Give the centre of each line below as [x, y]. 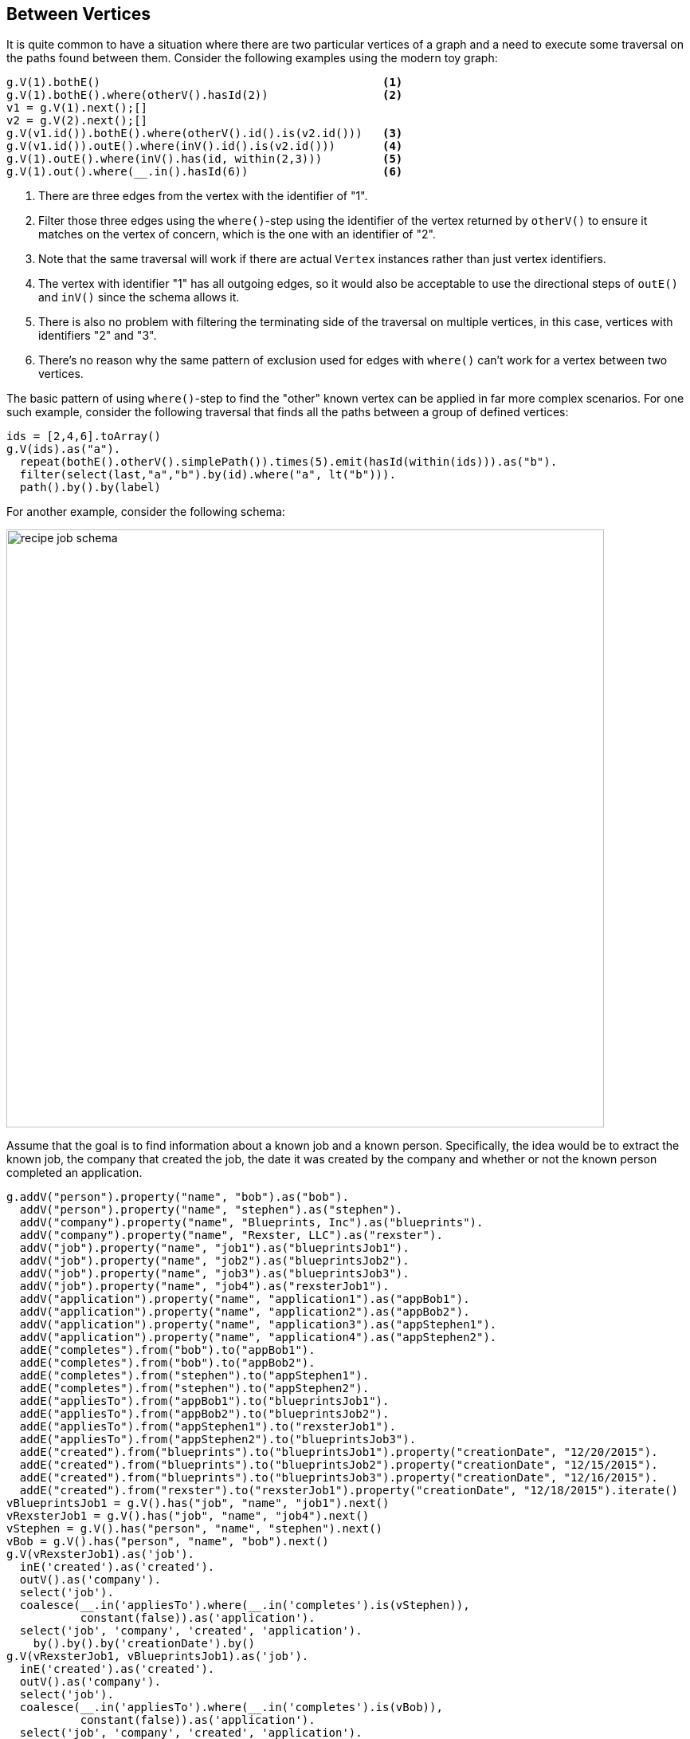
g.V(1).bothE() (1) [205, 83]
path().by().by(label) [90, 488]
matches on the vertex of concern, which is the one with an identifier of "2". [237, 234]
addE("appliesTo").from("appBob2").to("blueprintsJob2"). [204, 1414]
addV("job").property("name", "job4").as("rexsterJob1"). [204, 1287]
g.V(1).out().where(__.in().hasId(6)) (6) [205, 172]
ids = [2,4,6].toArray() [84, 437]
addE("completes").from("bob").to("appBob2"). [167, 1363]
